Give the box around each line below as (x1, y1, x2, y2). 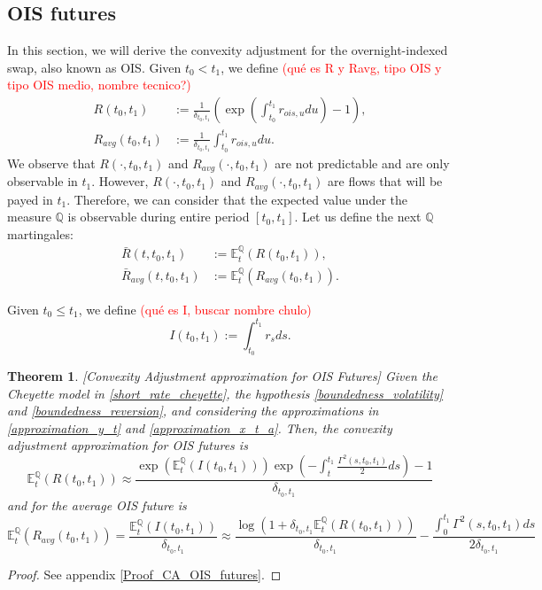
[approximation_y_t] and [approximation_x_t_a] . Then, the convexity (7, 418, 392, 437)
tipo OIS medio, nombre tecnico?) (7, 75, 191, 94)
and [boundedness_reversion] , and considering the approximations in (7, 401, 379, 420)
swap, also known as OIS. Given (7, 58, 182, 76)
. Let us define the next (294, 207, 422, 226)
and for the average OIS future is (7, 495, 187, 514)
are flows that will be (328, 172, 443, 190)
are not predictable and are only (275, 153, 450, 172)
